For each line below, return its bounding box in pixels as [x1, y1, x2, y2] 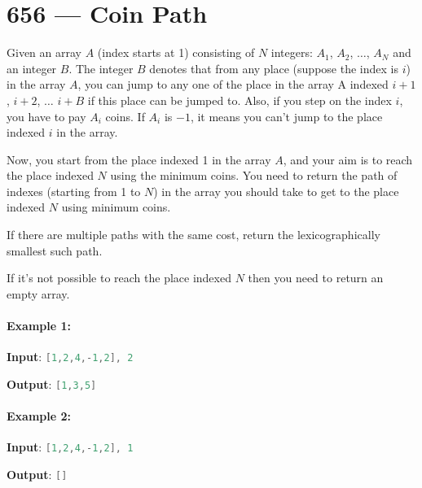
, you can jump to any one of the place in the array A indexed [77, 76, 389, 93]
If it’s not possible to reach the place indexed [7, 269, 231, 286]
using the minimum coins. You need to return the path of [110, 167, 398, 184]
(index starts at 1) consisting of [97, 44, 255, 61]
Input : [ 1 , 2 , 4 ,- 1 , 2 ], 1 [7, 438, 134, 455]
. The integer [68, 59, 134, 76]
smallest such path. [7, 242, 103, 259]
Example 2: [7, 407, 71, 425]
